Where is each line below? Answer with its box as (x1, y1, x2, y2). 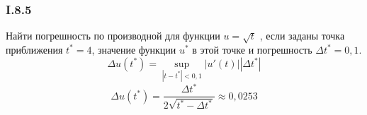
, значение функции (91, 42, 176, 56)
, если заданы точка (259, 28, 345, 43)
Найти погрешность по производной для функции (6, 28, 220, 43)
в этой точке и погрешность (192, 42, 312, 56)
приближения (6, 42, 63, 56)
